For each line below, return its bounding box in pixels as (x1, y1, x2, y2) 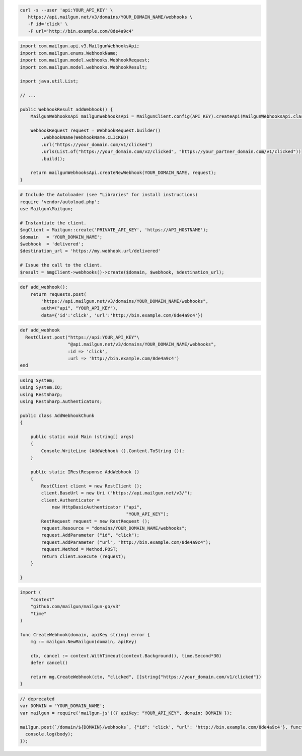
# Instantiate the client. (20, 220, 87, 226)
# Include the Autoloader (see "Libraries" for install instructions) (20, 192, 198, 198)
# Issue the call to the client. (20, 262, 103, 268)
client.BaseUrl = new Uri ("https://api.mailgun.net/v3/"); (41, 490, 193, 496)
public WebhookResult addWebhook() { (20, 106, 113, 112)
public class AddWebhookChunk (20, 412, 95, 418)
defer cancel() (30, 660, 68, 666)
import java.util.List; (20, 78, 79, 84)
